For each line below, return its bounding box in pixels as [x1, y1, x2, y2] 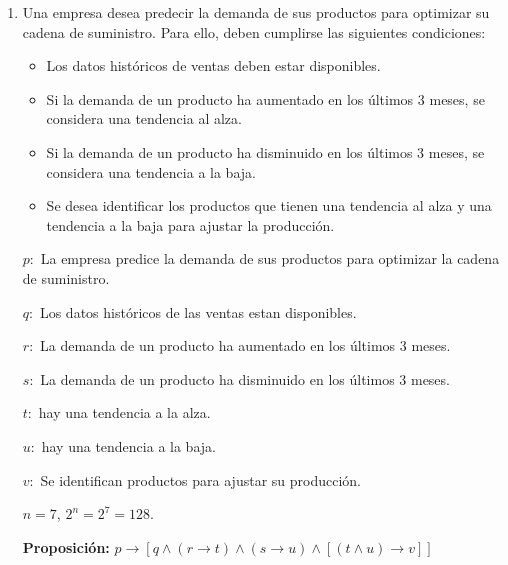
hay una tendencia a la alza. [38, 402, 211, 423]
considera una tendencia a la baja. [46, 161, 256, 182]
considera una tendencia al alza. [46, 108, 242, 129]
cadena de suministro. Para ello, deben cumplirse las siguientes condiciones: [22, 21, 486, 42]
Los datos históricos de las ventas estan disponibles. [39, 301, 357, 322]
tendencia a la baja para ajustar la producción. [46, 214, 335, 235]
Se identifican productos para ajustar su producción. [40, 469, 361, 490]
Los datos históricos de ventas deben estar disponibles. [46, 55, 381, 76]
